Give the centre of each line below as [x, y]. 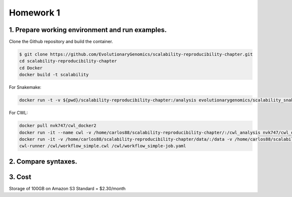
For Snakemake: [25, 87]
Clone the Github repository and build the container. [61, 42]
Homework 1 [35, 13]
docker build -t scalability [54, 75]
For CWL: [18, 113]
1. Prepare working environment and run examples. [88, 30]
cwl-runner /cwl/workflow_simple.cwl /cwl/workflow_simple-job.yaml [103, 146]
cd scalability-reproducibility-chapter [68, 61]
